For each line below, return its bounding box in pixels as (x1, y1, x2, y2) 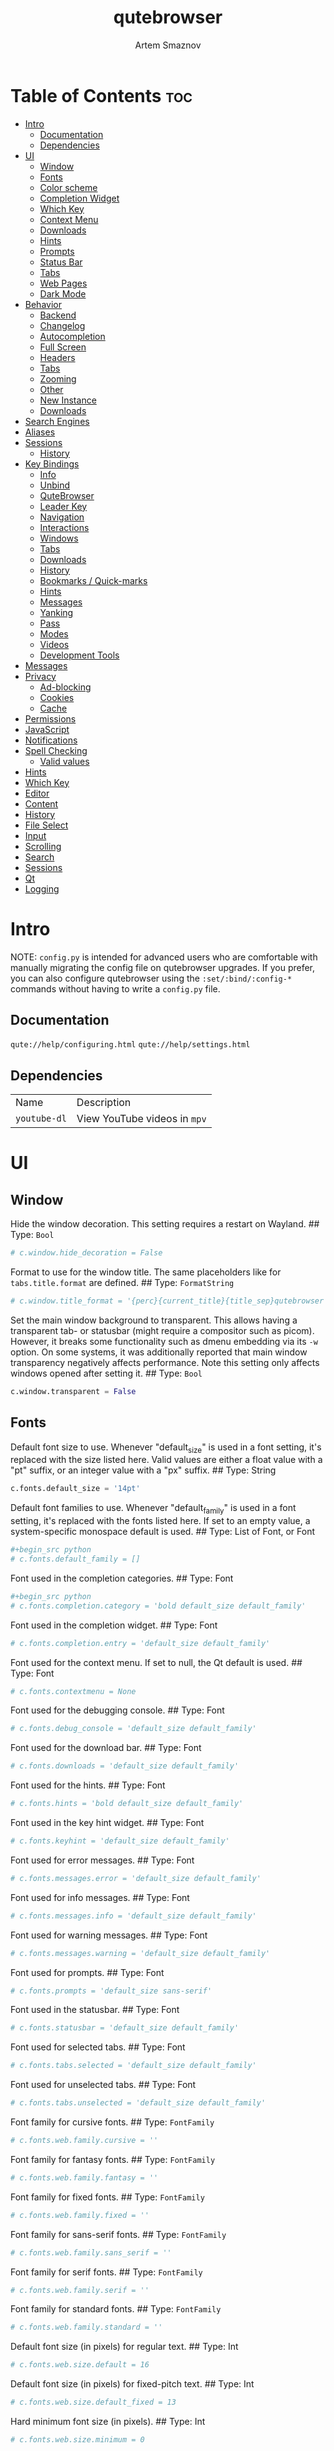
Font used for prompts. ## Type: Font (10, 1966, 165, 1978)
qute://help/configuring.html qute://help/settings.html (10, 1040, 251, 1050)
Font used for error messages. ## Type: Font (10, 1854, 195, 1866)
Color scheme (39, 181, 98, 193)
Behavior (24, 298, 62, 310)
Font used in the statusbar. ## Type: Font (10, 2004, 180, 2016)
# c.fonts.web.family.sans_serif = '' (10, 2247, 172, 2258)
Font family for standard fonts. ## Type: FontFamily (10, 2303, 222, 2315)
